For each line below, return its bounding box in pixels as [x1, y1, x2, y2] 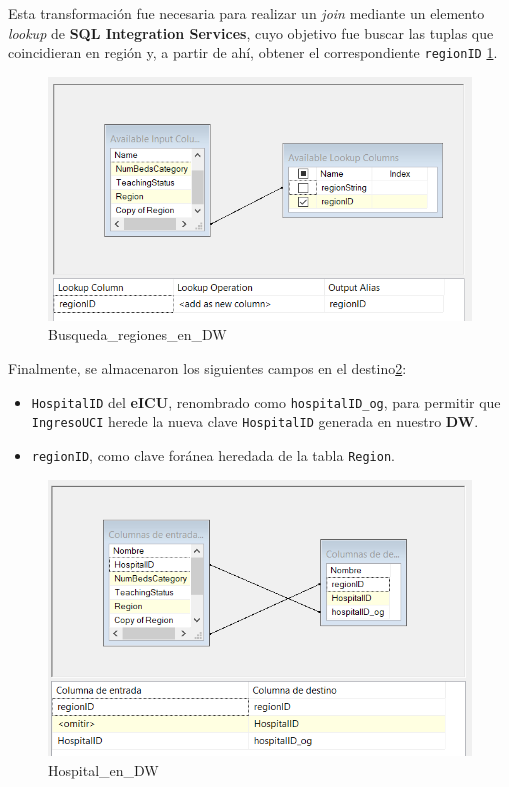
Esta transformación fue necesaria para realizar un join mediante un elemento [8, 3, 485, 23]
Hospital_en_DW [48, 759, 159, 780]
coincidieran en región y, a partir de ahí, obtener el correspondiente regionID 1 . [8, 42, 498, 63]
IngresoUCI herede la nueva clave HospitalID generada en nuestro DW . [31, 411, 479, 432]
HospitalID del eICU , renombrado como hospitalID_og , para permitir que [31, 391, 501, 412]
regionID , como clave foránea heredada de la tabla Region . [31, 444, 395, 465]
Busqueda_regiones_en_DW [48, 324, 227, 345]
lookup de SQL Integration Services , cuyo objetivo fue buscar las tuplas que [8, 22, 494, 43]
